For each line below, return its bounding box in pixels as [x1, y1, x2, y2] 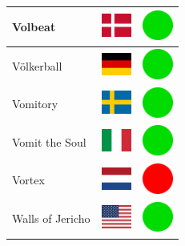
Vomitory [12, 95, 58, 112]
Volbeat [12, 18, 56, 34]
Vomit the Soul [12, 133, 86, 150]
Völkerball [12, 57, 62, 74]
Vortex [12, 171, 45, 188]
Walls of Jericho [12, 210, 90, 227]
